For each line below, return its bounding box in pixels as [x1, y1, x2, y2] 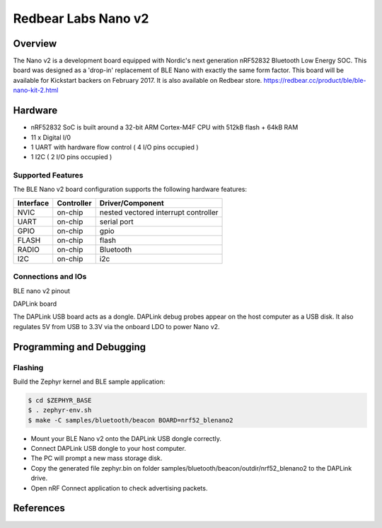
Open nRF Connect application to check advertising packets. [30, 483, 208, 492]
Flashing [13, 362, 44, 372]
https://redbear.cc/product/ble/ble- [263, 76, 367, 84]
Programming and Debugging [13, 340, 146, 353]
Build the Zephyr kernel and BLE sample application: [13, 377, 166, 386]
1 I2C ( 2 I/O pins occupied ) [30, 153, 112, 161]
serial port [99, 217, 134, 226]
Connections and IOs [13, 272, 87, 282]
